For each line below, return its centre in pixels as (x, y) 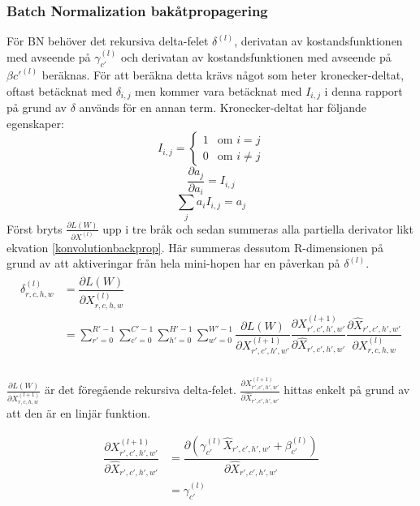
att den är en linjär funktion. (79, 413)
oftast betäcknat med (59, 90)
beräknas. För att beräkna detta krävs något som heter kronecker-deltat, (223, 75)
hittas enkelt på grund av (347, 390)
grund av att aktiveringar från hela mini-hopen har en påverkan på (173, 263)
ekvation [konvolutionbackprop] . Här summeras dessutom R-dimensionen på (195, 247)
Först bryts (35, 228)
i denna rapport (364, 90)
